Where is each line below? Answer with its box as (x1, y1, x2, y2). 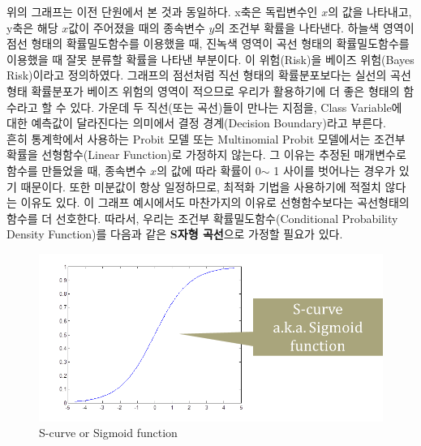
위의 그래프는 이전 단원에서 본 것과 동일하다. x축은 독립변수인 (6, 3, 318, 19)
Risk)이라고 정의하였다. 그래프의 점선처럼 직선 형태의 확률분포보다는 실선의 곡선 (6, 66, 411, 84)
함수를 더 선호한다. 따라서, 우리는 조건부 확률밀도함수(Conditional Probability (6, 209, 398, 226)
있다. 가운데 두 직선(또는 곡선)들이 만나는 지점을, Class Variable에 (70, 98, 402, 115)
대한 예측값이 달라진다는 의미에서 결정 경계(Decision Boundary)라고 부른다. (6, 114, 386, 131)
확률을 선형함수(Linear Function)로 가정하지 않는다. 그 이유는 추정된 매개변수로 (6, 146, 406, 163)
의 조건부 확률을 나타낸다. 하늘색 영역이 (214, 19, 415, 36)
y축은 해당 (6, 19, 58, 36)
